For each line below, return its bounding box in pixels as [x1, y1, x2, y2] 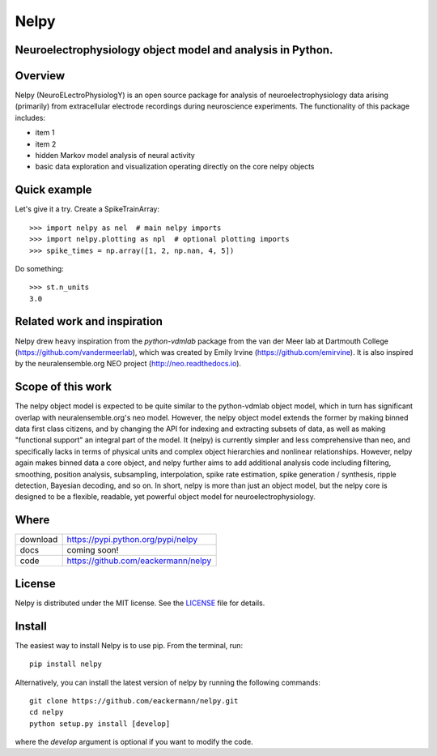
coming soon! [66, 545, 119, 556]
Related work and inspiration [15, 314, 163, 328]
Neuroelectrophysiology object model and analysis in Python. [15, 43, 333, 57]
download [19, 534, 58, 545]
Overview [15, 69, 66, 83]
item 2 [35, 139, 57, 149]
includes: [15, 113, 46, 122]
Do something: [15, 263, 64, 273]
